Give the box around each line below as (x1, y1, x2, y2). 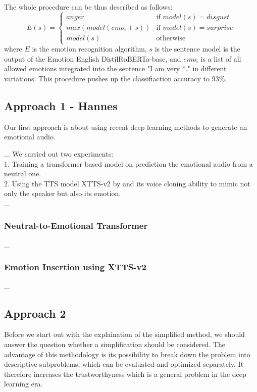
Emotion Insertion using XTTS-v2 (4, 261, 146, 273)
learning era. (4, 378, 43, 389)
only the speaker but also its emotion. (4, 188, 121, 199)
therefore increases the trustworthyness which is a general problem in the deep (4, 368, 246, 379)
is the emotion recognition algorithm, (32, 43, 147, 54)
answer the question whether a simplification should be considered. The (4, 338, 226, 349)
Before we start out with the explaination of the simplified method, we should (4, 329, 245, 339)
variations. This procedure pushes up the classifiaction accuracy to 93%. (4, 73, 227, 83)
